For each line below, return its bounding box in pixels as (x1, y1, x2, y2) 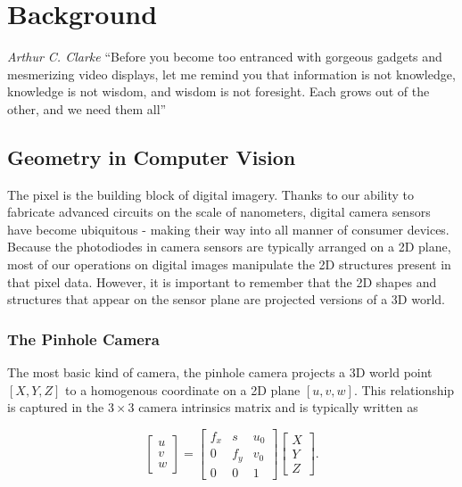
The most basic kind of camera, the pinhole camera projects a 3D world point (7, 363, 433, 382)
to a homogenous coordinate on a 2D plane (65, 380, 301, 399)
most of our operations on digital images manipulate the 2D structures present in (7, 255, 451, 274)
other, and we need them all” (7, 99, 167, 118)
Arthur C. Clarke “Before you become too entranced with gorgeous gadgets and (7, 47, 442, 66)
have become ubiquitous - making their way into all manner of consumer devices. (7, 219, 450, 238)
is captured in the (7, 398, 104, 417)
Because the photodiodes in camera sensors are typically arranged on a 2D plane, (7, 237, 451, 256)
